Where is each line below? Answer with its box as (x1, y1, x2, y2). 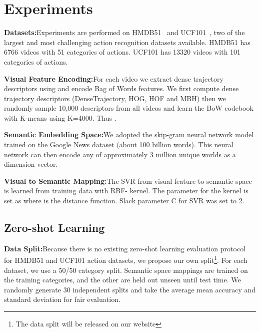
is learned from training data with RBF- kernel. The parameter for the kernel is (4, 185, 248, 196)
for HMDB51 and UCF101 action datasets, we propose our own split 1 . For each (4, 253, 247, 265)
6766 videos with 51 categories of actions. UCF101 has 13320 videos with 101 (4, 47, 241, 57)
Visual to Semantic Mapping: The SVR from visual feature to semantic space (4, 175, 252, 186)
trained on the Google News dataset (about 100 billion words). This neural (4, 139, 233, 150)
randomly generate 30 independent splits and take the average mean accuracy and (4, 284, 256, 294)
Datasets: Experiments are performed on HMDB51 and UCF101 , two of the (4, 27, 245, 38)
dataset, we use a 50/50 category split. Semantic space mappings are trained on (4, 264, 248, 275)
